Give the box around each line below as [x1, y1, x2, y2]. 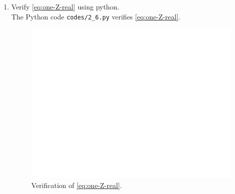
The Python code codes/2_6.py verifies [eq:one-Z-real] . [11, 11, 181, 21]
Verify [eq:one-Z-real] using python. [11, 1, 119, 11]
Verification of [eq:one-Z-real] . [31, 180, 122, 190]
